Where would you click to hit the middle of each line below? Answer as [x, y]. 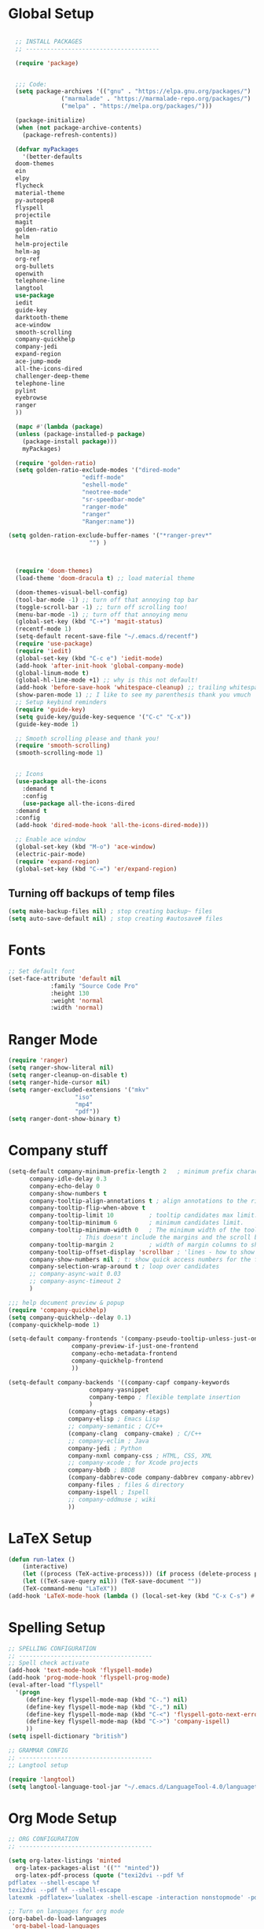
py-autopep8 [35, 200]
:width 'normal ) [77, 1008]
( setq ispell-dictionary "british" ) [68, 1736]
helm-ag [28, 251]
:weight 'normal [77, 1000]
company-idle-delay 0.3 [68, 1179]
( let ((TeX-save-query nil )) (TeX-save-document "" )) [112, 1582]
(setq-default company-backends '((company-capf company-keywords [119, 1382]
